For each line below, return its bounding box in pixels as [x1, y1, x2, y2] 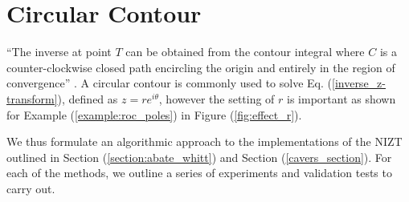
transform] [6, 90, 58, 107]
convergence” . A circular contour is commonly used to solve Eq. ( [6, 75, 332, 91]
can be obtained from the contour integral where [125, 43, 365, 60]
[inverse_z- [331, 75, 386, 91]
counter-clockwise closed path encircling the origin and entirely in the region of [6, 59, 395, 75]
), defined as [57, 90, 118, 107]
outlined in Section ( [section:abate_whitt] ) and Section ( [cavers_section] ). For [6, 148, 392, 165]
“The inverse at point [6, 43, 112, 60]
